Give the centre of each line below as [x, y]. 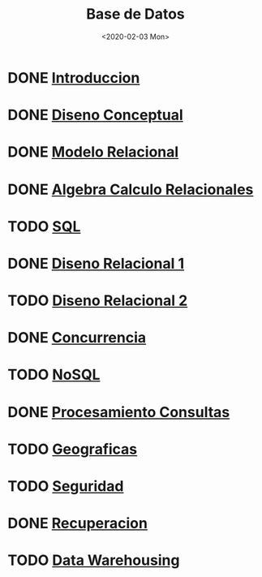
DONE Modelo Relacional [93, 152]
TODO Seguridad [66, 486]
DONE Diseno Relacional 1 [96, 263]
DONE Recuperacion [77, 523]
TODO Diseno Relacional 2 [98, 301]
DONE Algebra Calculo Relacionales [131, 189]
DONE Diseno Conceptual [95, 115]
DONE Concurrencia [77, 338]
